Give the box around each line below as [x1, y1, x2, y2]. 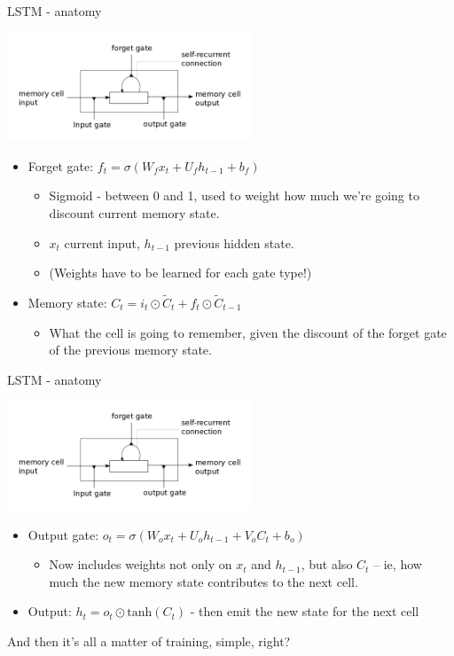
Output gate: [27, 525, 99, 543]
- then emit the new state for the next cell [190, 602, 419, 621]
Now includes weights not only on [49, 555, 232, 574]
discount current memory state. [49, 203, 220, 222]
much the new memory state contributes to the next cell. [49, 572, 358, 590]
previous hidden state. [174, 233, 294, 252]
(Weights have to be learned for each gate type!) [49, 263, 312, 282]
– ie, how [373, 555, 422, 574]
